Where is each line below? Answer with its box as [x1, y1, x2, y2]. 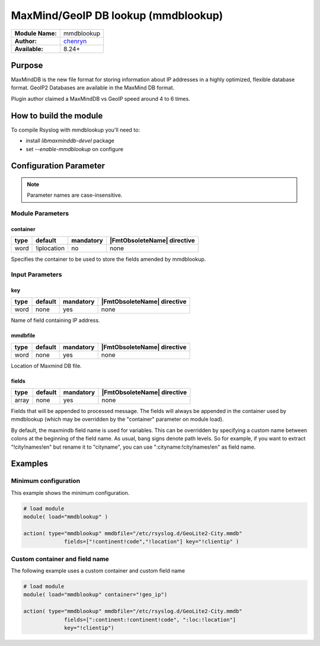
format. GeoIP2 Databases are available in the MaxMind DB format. [11, 84, 175, 91]
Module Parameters [11, 209, 69, 218]
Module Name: [14, 29, 57, 37]
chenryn [63, 37, 87, 45]
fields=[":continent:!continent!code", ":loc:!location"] [64, 616, 236, 623]
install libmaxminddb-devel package [25, 137, 115, 145]
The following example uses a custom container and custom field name [11, 567, 185, 574]
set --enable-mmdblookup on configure [25, 145, 124, 152]
